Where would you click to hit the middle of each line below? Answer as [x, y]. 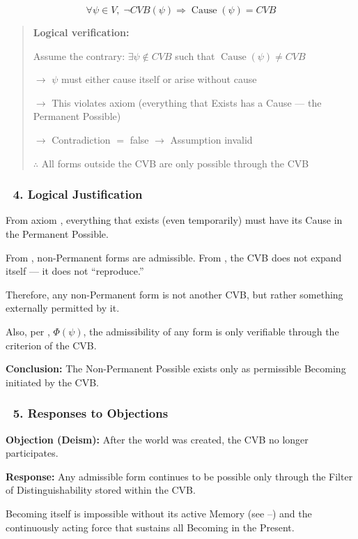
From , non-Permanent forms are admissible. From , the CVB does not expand [174, 257]
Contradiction [81, 139]
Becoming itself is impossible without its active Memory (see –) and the [159, 513]
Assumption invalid [211, 139]
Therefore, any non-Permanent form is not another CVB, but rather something [174, 294]
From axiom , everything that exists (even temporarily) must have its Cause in [174, 220]
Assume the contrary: [79, 55]
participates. [32, 453]
